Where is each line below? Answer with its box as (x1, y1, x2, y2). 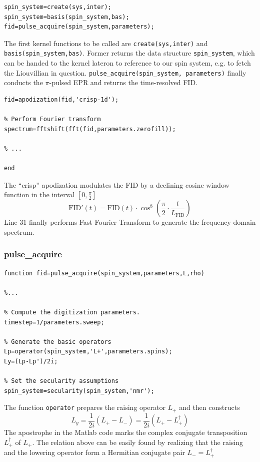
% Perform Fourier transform (4, 116, 101, 123)
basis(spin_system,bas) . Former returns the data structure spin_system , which (4, 48, 255, 58)
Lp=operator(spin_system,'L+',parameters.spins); (4, 348, 172, 355)
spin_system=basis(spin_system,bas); (4, 13, 129, 21)
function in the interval (4, 189, 75, 200)
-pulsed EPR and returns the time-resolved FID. (49, 77, 198, 88)
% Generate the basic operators (4, 338, 111, 345)
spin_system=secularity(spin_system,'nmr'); (4, 387, 154, 394)
